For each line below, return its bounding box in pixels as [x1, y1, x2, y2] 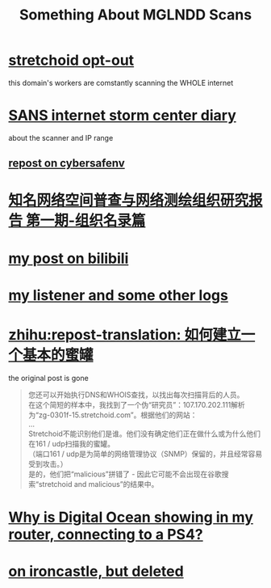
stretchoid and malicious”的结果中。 [38, 479, 159, 489]
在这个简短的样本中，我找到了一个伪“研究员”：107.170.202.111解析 [27, 400, 246, 409]
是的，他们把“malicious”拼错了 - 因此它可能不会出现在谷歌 [27, 469, 222, 479]
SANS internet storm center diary [8, 107, 236, 125]
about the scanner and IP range [8, 133, 114, 142]
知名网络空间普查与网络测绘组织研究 [8, 192, 249, 209]
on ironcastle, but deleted [8, 562, 184, 581]
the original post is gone [8, 373, 89, 383]
